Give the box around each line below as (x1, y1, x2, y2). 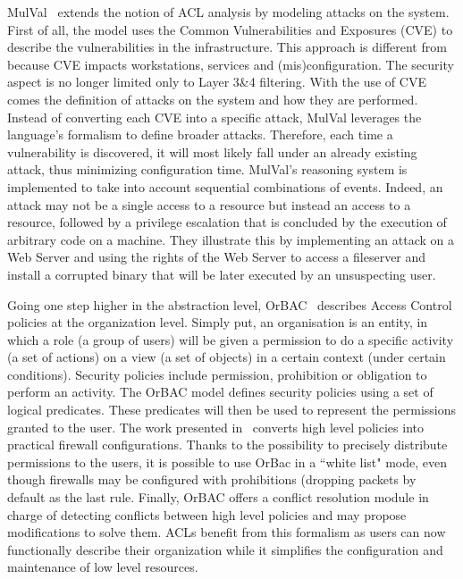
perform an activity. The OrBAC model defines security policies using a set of (7, 382, 434, 401)
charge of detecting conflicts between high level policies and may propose (7, 505, 407, 524)
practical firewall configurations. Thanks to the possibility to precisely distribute (7, 435, 448, 454)
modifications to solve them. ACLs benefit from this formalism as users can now (7, 523, 446, 541)
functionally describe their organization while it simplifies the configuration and (7, 540, 443, 558)
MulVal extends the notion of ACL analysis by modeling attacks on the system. (7, 3, 450, 21)
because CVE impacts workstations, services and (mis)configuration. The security (7, 55, 454, 73)
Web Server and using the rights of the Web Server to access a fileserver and (7, 248, 426, 266)
